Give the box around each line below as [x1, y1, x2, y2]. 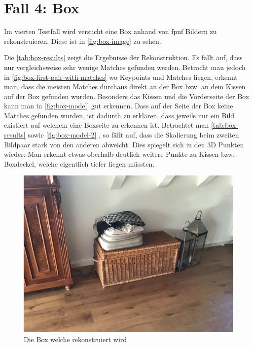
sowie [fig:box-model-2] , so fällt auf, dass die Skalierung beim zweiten [28, 130, 239, 140]
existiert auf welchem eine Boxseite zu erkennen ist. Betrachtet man [4, 120, 209, 130]
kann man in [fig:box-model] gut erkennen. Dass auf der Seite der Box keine [4, 101, 233, 111]
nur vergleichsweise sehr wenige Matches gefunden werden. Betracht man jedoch [4, 62, 246, 72]
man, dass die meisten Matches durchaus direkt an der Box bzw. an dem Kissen [4, 81, 246, 92]
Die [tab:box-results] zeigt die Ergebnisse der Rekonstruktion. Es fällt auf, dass [4, 52, 243, 63]
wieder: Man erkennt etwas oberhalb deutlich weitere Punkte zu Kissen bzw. [4, 149, 235, 159]
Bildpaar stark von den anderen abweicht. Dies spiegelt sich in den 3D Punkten [4, 139, 244, 149]
